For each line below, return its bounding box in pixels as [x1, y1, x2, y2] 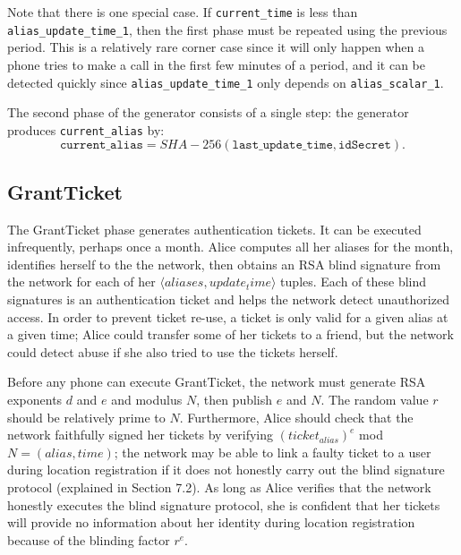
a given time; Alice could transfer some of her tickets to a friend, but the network [7, 325, 454, 344]
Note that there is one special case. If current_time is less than [7, 3, 358, 21]
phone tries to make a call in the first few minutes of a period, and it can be [7, 55, 425, 73]
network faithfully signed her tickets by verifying [7, 425, 274, 444]
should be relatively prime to [7, 407, 166, 426]
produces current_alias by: [7, 120, 165, 139]
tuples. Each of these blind [280, 272, 427, 291]
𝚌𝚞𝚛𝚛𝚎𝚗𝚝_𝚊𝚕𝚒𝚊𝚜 [59, 139, 143, 152]
